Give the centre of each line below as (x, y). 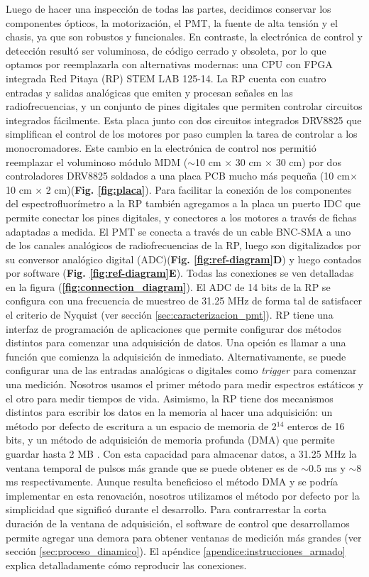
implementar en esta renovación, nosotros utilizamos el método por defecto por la (183, 495)
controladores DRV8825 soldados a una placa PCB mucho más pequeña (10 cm (178, 176)
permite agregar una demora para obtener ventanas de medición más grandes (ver (184, 537)
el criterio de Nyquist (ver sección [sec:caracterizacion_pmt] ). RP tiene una (170, 315)
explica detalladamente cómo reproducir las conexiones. (126, 565)
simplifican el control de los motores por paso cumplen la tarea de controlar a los (182, 134)
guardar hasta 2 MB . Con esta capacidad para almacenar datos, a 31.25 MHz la (181, 454)
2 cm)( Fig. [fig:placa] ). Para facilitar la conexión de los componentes (199, 189)
